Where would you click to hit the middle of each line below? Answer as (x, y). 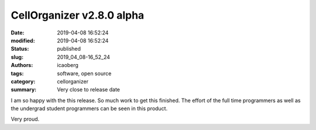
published (69, 49)
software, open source (84, 73)
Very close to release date (88, 90)
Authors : (22, 65)
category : (23, 81)
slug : (17, 57)
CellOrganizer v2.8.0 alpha (78, 15)
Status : (20, 49)
